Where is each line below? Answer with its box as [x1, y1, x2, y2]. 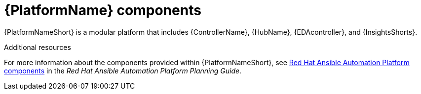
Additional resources [4, 43, 71, 51]
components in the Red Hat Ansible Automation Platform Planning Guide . [4, 66, 242, 75]
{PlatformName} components [4, 2, 201, 19]
